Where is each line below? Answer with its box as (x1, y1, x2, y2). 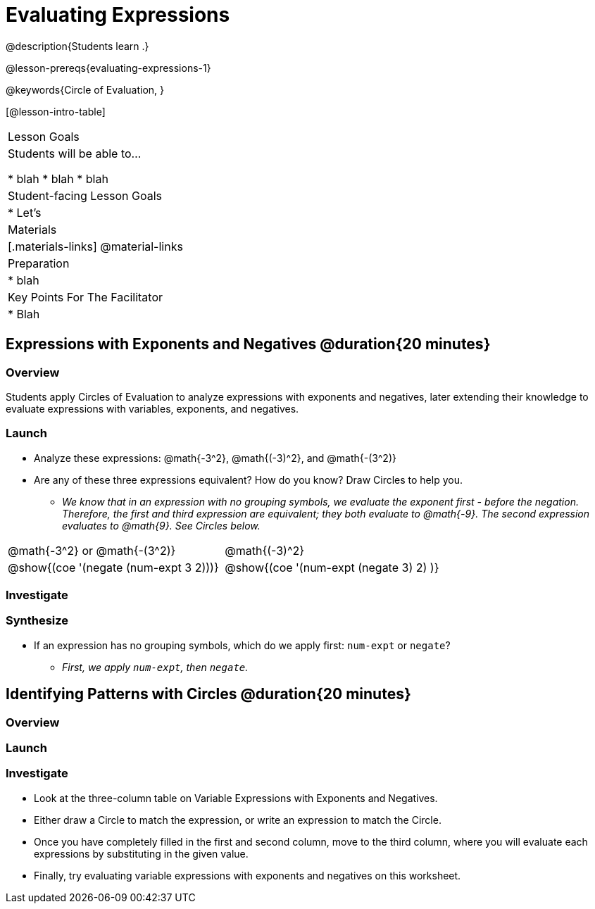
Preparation (8, 256, 70, 270)
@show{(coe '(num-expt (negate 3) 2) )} (225, 560, 439, 575)
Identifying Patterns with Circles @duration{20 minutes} (6, 685, 411, 703)
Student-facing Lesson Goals (8, 188, 163, 203)
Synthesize (6, 613, 69, 628)
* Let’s (8, 205, 42, 220)
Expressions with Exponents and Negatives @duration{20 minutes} (6, 335, 491, 353)
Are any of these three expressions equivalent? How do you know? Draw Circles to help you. (34, 473, 463, 486)
